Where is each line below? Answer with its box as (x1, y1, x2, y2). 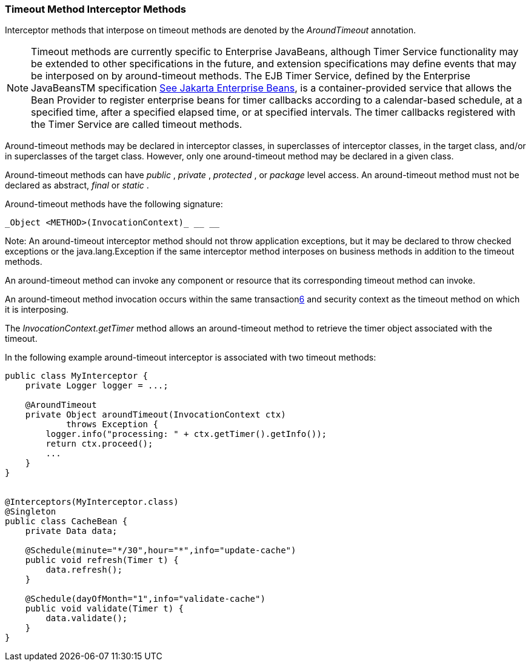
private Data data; (25, 526, 118, 536)
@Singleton (5, 507, 56, 517)
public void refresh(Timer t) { (25, 555, 179, 565)
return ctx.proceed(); (45, 439, 153, 449)
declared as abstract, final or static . (5, 180, 149, 191)
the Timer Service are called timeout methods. (31, 118, 242, 131)
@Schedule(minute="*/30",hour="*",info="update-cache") (25, 545, 296, 556)
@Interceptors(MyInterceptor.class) (5, 497, 179, 507)
